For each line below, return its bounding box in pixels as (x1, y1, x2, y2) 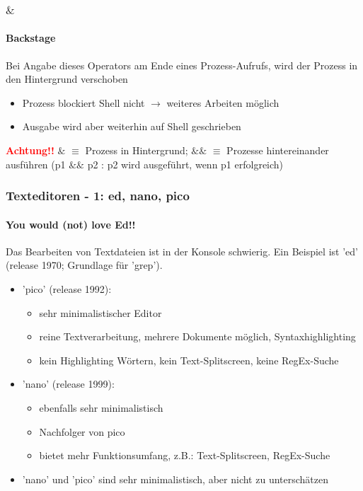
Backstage (6, 30, 56, 45)
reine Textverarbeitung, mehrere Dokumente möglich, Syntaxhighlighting (39, 329, 356, 344)
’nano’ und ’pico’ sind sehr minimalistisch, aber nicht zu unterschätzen (22, 471, 328, 486)
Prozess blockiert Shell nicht (22, 95, 145, 110)
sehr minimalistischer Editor (39, 305, 162, 320)
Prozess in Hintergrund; (85, 143, 188, 158)
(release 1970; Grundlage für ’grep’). (6, 258, 163, 272)
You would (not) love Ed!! (6, 216, 136, 231)
